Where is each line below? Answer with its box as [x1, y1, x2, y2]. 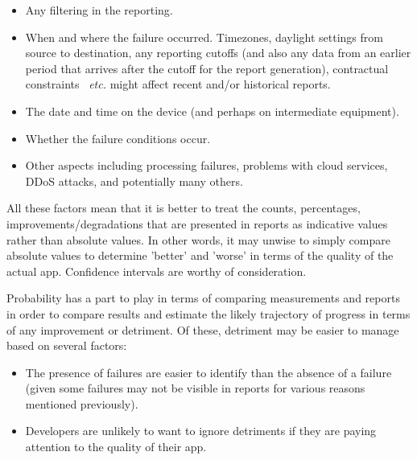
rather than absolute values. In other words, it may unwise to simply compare [6, 231, 390, 248]
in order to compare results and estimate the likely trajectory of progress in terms [6, 305, 411, 322]
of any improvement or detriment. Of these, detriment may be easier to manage [6, 321, 399, 338]
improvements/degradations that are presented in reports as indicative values [6, 215, 388, 232]
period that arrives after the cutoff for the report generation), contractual [25, 60, 389, 76]
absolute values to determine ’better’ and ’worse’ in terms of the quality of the [6, 247, 394, 264]
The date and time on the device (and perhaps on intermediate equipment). [25, 102, 399, 119]
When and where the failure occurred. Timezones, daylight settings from [25, 28, 383, 45]
